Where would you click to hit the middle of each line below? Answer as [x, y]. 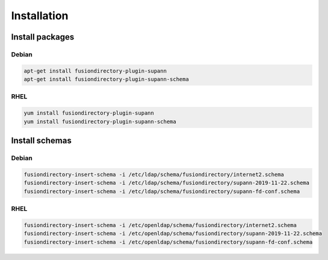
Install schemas [41, 141]
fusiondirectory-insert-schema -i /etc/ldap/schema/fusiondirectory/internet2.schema [154, 174]
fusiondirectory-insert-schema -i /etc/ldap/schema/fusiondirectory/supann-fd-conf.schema [162, 191]
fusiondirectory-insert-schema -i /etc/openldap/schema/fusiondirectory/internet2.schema [160, 225]
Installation [40, 16]
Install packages [43, 37]
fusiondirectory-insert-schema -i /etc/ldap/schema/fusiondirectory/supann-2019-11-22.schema [167, 183]
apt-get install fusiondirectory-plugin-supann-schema [106, 79]
